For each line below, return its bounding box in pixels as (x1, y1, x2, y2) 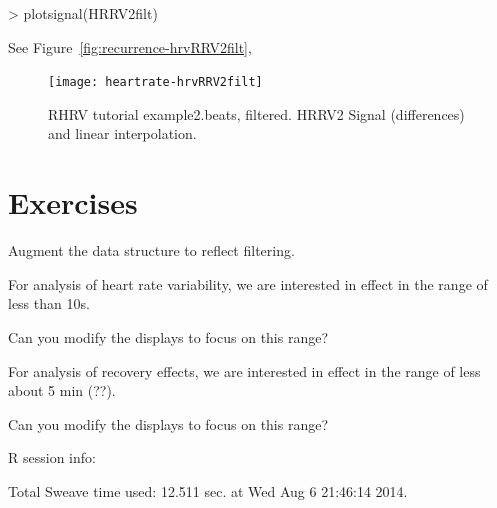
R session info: (8, 447, 96, 468)
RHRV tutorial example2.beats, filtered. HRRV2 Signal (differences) (48, 103, 465, 124)
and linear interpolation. (48, 123, 197, 144)
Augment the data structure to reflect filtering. (8, 240, 295, 261)
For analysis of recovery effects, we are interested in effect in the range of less (8, 360, 481, 381)
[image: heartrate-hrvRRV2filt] (48, 75, 263, 90)
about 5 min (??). (8, 380, 116, 401)
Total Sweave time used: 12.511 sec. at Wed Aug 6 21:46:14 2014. (8, 480, 408, 501)
